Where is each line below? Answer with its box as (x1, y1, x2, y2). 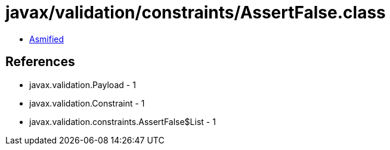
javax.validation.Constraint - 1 (29, 98, 145, 108)
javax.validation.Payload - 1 (29, 79, 136, 90)
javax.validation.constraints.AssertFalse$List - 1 (29, 116, 216, 127)
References (5, 54, 75, 70)
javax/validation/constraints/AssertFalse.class (5, 2, 386, 23)
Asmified (29, 33, 64, 44)
